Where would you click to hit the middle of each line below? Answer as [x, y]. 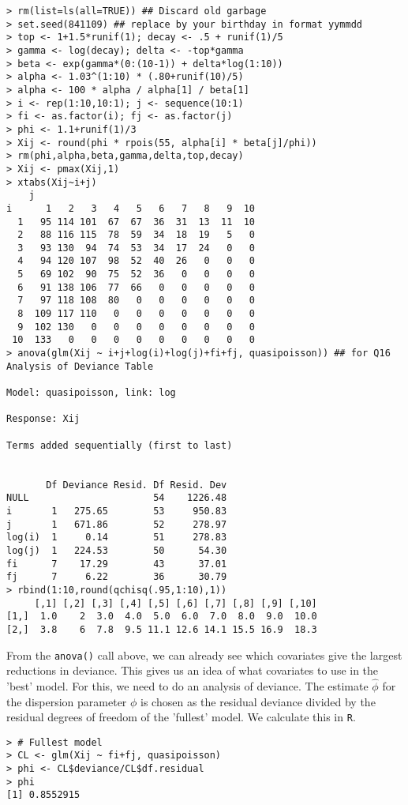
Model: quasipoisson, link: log [91, 393]
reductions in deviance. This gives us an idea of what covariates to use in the [193, 670]
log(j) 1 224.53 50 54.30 [117, 550]
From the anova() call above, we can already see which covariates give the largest [204, 655]
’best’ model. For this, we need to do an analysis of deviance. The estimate [187, 685]
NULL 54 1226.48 [117, 498]
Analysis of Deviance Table [80, 366]
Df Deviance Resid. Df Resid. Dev [137, 485]
